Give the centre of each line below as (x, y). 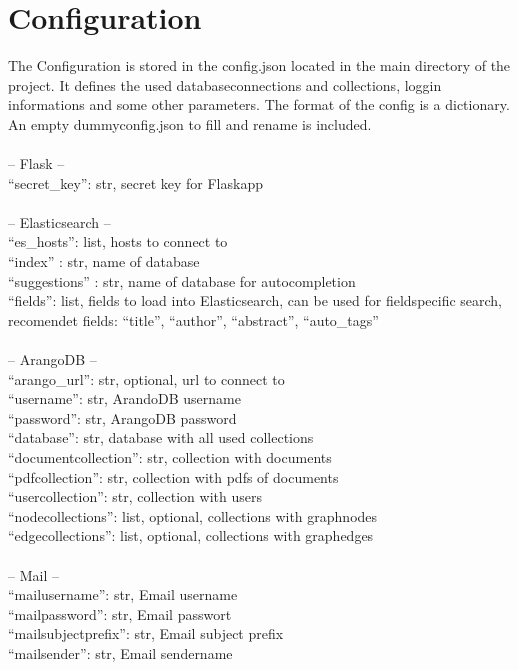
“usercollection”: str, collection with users (135, 496)
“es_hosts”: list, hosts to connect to (118, 241)
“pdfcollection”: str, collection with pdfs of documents (173, 476)
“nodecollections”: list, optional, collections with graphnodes (193, 515)
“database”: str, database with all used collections (161, 437)
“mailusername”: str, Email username (123, 594)
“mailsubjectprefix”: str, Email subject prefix (146, 633)
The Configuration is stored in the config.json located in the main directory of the (259, 65)
